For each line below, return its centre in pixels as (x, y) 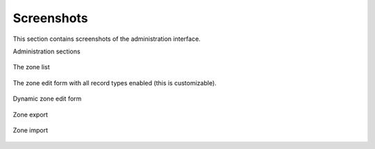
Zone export (31, 114)
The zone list (31, 67)
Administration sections (47, 51)
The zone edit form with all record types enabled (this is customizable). (115, 82)
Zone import (31, 130)
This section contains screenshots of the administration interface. (107, 39)
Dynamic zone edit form (47, 99)
